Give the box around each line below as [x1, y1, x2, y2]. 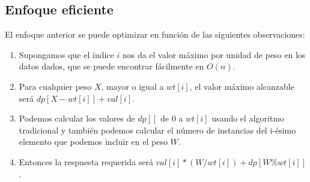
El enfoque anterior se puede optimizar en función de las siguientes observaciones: [5, 28, 305, 41]
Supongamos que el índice [19, 48, 114, 60]
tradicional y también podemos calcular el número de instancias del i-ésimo [19, 123, 296, 136]
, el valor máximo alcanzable [189, 80, 294, 92]
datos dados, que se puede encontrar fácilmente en [19, 60, 204, 72]
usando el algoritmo [211, 112, 285, 125]
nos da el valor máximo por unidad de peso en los [122, 48, 306, 60]
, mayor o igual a [101, 80, 164, 92]
